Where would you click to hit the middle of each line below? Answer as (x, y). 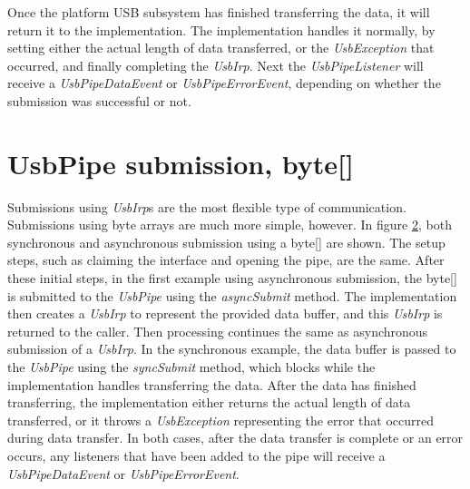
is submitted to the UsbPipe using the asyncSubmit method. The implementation (232, 295)
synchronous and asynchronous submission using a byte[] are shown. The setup (226, 242)
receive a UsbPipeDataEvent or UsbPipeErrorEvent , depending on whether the (224, 83)
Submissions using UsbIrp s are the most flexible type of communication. (207, 206)
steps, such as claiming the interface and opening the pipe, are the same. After (226, 260)
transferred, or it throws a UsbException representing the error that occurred (220, 420)
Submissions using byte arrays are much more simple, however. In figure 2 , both (230, 225)
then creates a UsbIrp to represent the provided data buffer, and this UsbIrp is (225, 313)
